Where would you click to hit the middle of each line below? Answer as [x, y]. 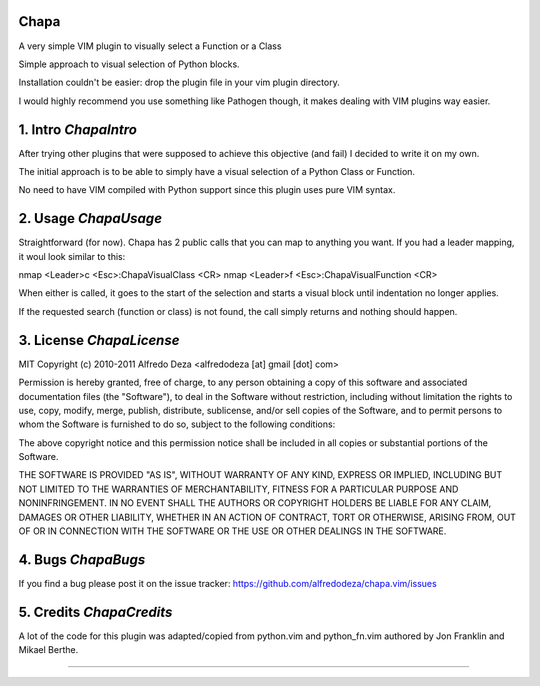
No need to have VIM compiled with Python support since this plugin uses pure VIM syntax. [207, 190]
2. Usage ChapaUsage [90, 218]
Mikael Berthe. [48, 650]
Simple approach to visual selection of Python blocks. [129, 64]
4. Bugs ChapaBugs [82, 559]
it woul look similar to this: [72, 256]
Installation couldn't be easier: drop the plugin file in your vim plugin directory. [179, 82]
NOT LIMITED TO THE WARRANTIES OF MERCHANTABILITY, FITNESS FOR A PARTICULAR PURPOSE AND [238, 489]
